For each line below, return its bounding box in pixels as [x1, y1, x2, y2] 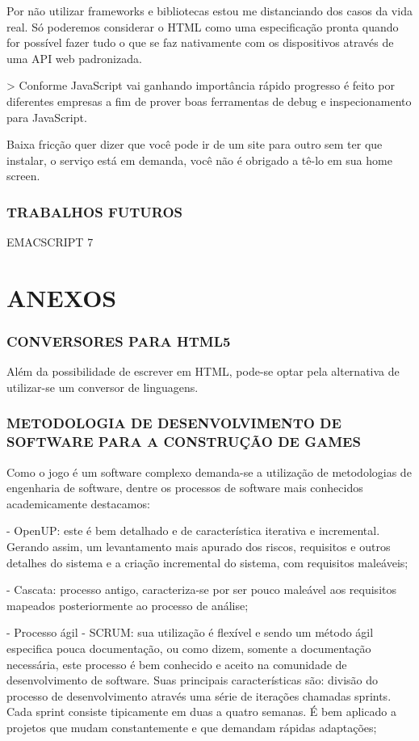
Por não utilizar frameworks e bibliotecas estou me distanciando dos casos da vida [6, 2, 413, 19]
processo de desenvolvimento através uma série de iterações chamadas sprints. [6, 687, 392, 704]
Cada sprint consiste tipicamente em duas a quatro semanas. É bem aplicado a [6, 703, 396, 720]
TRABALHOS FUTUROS [6, 201, 182, 221]
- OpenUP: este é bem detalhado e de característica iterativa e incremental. [6, 522, 380, 539]
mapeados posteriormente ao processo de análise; [6, 596, 249, 613]
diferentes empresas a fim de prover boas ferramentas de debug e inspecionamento [6, 92, 412, 109]
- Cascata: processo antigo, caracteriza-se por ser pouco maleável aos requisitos [6, 581, 396, 598]
